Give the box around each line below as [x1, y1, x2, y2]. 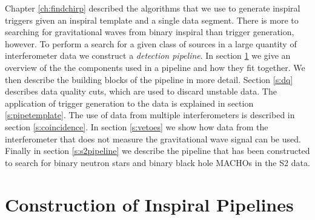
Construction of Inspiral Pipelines [5, 192, 294, 216]
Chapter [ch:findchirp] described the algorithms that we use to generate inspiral [5, 2, 300, 14]
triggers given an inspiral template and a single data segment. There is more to [5, 13, 299, 26]
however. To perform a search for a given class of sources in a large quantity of [5, 37, 297, 50]
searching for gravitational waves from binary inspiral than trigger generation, [5, 25, 294, 38]
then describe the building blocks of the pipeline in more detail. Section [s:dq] [5, 73, 293, 85]
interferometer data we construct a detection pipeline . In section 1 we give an [5, 49, 291, 62]
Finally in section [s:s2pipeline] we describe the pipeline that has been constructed [5, 144, 310, 157]
